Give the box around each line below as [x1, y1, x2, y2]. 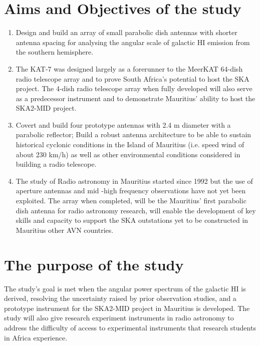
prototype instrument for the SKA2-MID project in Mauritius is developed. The [4, 302, 250, 313]
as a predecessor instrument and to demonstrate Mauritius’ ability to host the [16, 93, 255, 103]
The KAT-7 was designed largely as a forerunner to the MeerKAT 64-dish [16, 63, 243, 74]
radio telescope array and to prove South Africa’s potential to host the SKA [16, 73, 249, 84]
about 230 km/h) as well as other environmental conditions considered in [16, 149, 240, 159]
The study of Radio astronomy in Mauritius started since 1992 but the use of [16, 175, 253, 186]
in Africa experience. [4, 332, 68, 342]
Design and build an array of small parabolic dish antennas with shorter [16, 27, 237, 38]
